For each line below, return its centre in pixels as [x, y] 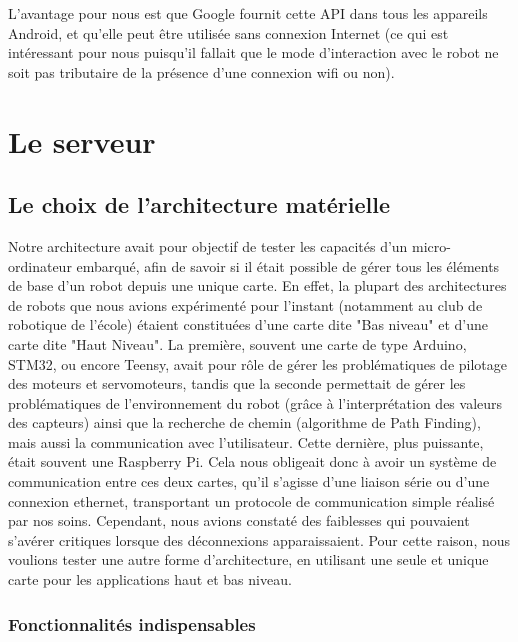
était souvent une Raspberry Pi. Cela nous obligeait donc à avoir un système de [252, 461]
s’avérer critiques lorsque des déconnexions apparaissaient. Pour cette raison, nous [259, 539]
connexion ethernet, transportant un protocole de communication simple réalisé [251, 500]
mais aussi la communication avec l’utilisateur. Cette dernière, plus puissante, [246, 441]
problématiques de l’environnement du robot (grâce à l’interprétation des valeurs [255, 402]
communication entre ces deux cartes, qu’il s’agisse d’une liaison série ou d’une [249, 481]
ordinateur [40, 265]
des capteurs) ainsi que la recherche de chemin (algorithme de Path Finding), [244, 422]
